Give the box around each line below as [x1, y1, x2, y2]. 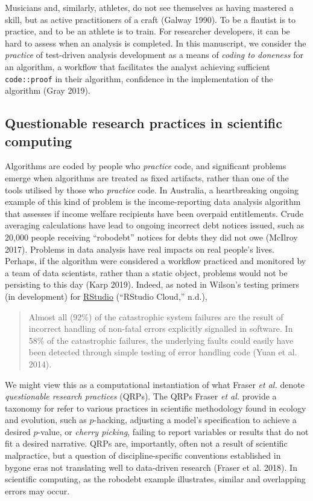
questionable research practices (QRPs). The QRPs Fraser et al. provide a [5, 390, 277, 402]
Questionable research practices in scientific [5, 114, 283, 132]
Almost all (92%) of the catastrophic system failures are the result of [28, 310, 283, 323]
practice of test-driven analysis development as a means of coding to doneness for [5, 48, 303, 61]
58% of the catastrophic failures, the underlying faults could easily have [28, 334, 294, 346]
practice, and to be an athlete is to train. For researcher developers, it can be [5, 25, 290, 37]
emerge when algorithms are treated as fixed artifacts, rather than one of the [5, 172, 289, 184]
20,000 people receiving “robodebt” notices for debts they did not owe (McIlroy [5, 230, 298, 243]
